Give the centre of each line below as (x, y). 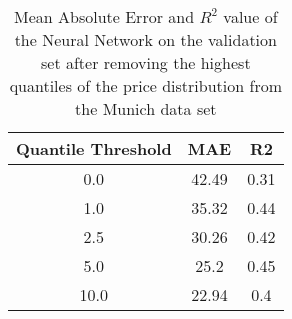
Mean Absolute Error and (104, 16)
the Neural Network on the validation (145, 39)
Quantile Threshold (94, 148)
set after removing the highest (146, 62)
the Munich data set (146, 108)
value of (250, 16)
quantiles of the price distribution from (145, 85)
